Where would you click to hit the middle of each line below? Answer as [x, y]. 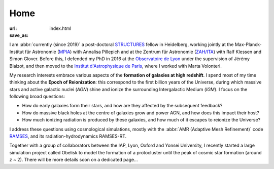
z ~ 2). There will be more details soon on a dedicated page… [74, 160]
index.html [60, 28]
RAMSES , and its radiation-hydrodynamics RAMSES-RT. [68, 136]
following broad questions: [37, 97]
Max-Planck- [248, 45]
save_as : [19, 35]
